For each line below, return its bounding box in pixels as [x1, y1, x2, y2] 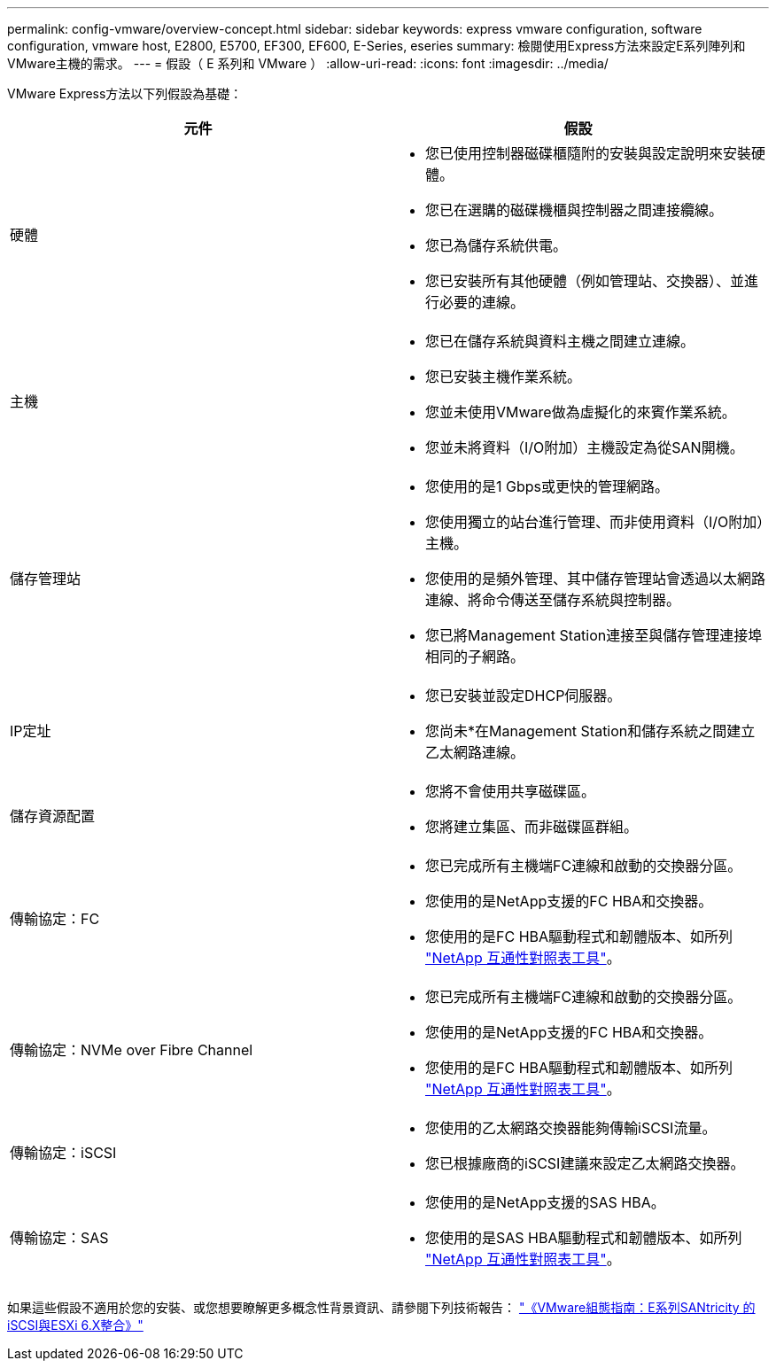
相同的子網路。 [425, 648, 525, 665]
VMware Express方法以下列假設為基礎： [7, 86, 243, 101]
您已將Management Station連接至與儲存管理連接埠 [425, 626, 763, 644]
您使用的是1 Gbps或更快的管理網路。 [425, 478, 669, 495]
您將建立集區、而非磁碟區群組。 [425, 818, 639, 836]
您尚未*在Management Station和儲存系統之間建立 [425, 722, 756, 740]
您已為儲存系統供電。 [425, 237, 568, 254]
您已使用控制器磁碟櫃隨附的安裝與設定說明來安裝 [425, 144, 752, 162]
